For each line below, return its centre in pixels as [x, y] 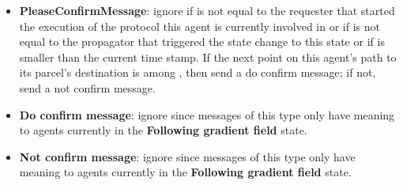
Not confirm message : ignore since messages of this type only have [187, 156]
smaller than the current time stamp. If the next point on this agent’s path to [208, 57]
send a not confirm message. [87, 87]
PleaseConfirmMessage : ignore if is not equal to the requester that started [207, 10]
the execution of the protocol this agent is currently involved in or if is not [200, 26]
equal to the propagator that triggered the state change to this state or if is [202, 42]
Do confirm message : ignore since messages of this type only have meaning [207, 114]
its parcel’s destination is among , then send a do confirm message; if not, [198, 72]
